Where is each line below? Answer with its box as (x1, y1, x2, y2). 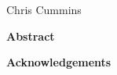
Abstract (6, 27, 55, 44)
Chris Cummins (6, 2, 82, 17)
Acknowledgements (6, 54, 112, 70)
